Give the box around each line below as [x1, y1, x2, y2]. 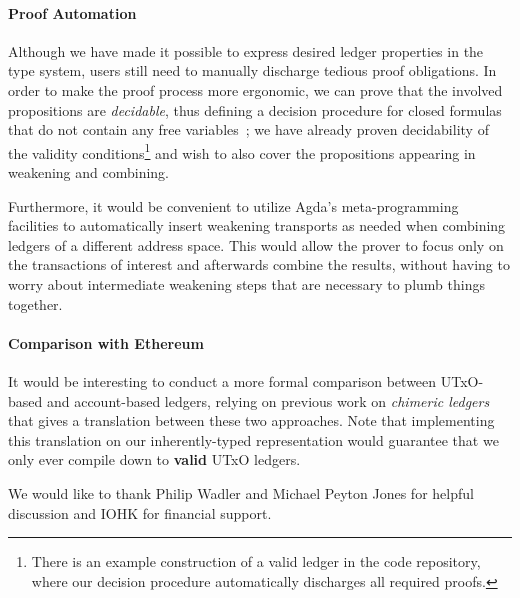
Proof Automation [8, 2, 137, 23]
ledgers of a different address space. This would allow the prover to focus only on [8, 234, 504, 255]
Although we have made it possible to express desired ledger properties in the [8, 40, 484, 61]
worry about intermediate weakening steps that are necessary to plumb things [8, 273, 485, 294]
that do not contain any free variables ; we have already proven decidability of [8, 119, 489, 140]
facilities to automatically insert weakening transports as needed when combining [8, 215, 506, 236]
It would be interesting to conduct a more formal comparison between [8, 370, 437, 391]
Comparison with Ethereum [8, 332, 204, 353]
